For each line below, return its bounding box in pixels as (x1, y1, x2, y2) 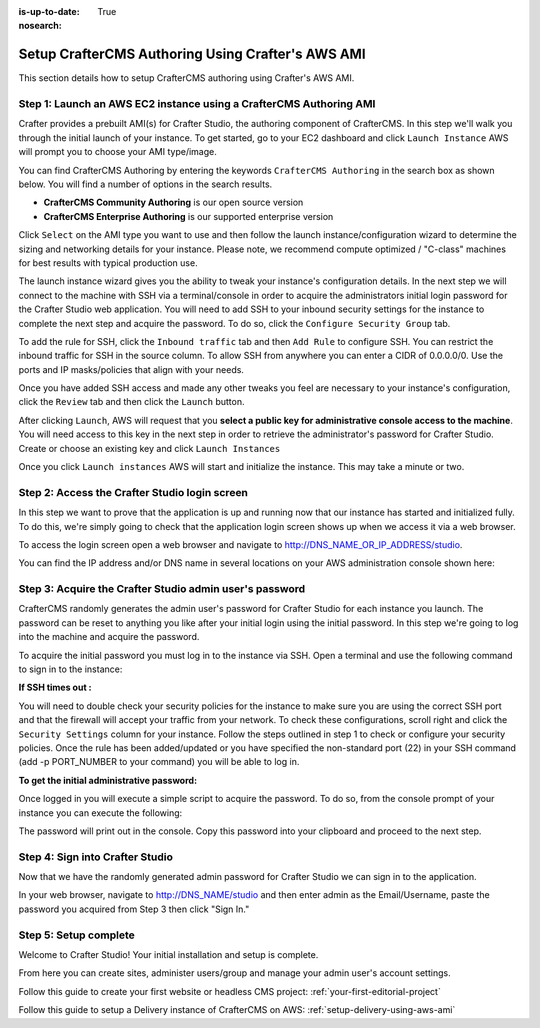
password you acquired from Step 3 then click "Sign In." (18, 903, 250, 915)
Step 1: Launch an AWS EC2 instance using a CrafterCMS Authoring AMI (18, 97, 376, 111)
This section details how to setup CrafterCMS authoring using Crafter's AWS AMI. (18, 72, 355, 84)
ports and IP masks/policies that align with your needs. (18, 363, 245, 375)
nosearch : (18, 20, 62, 32)
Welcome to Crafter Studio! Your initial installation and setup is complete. (18, 949, 319, 961)
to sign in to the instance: (18, 663, 123, 675)
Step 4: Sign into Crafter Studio (18, 850, 174, 864)
